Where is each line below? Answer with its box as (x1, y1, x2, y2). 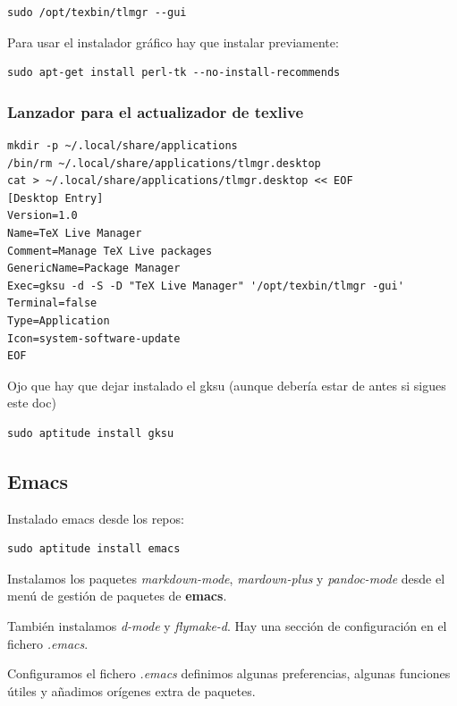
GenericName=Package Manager (7, 262, 181, 275)
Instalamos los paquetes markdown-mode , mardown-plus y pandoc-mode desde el (7, 568, 445, 587)
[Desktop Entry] (7, 191, 104, 205)
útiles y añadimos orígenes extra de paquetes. (7, 681, 256, 700)
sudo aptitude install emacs (7, 542, 181, 556)
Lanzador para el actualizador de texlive (7, 100, 304, 122)
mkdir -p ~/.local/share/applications (7, 139, 238, 152)
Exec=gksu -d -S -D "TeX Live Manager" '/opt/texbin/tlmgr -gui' (7, 279, 404, 292)
